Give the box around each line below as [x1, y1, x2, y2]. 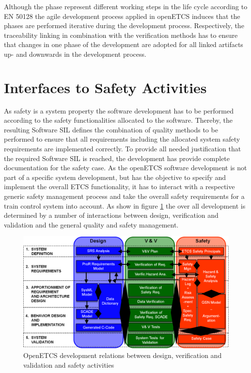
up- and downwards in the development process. [4, 49, 146, 59]
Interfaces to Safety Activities [4, 77, 207, 97]
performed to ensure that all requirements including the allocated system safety [4, 134, 240, 144]
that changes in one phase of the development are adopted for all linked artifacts [4, 39, 243, 49]
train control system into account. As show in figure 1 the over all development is [4, 200, 246, 211]
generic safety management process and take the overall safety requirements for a [4, 191, 245, 201]
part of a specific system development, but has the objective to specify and [4, 172, 226, 182]
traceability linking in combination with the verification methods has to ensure [4, 30, 238, 40]
